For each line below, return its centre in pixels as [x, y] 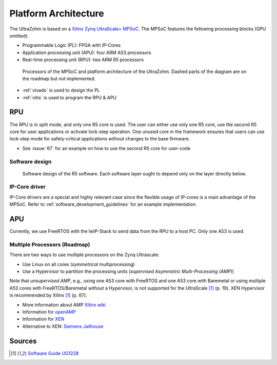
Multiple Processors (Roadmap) [50, 244]
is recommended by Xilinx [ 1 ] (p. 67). [48, 295]
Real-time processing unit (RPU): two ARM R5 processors [83, 60]
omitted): [19, 35]
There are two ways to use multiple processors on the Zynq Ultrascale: [84, 255]
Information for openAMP [49, 312]
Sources [23, 341]
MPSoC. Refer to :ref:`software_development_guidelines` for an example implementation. [103, 204]
